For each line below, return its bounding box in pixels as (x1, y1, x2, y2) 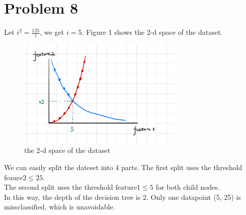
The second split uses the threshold (4, 182, 113, 192)
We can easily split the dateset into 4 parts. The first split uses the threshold (4, 162, 242, 172)
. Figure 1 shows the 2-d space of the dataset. (81, 27, 223, 37)
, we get (39, 27, 64, 37)
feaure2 (4, 174, 26, 182)
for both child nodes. (156, 182, 220, 192)
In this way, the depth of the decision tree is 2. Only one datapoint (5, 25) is (4, 191, 241, 202)
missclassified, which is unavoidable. (4, 201, 115, 212)
